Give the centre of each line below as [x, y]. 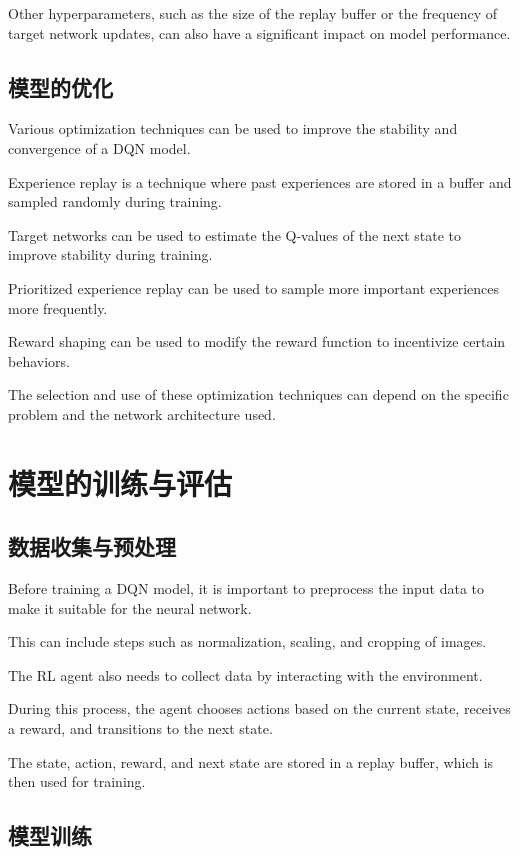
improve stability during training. [110, 254]
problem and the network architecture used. [142, 413]
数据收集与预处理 [92, 546]
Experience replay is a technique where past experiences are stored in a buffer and [260, 181]
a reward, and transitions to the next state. [140, 728]
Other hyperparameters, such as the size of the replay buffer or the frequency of [253, 13]
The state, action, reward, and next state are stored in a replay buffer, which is [251, 761]
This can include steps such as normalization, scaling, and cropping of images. [247, 641]
